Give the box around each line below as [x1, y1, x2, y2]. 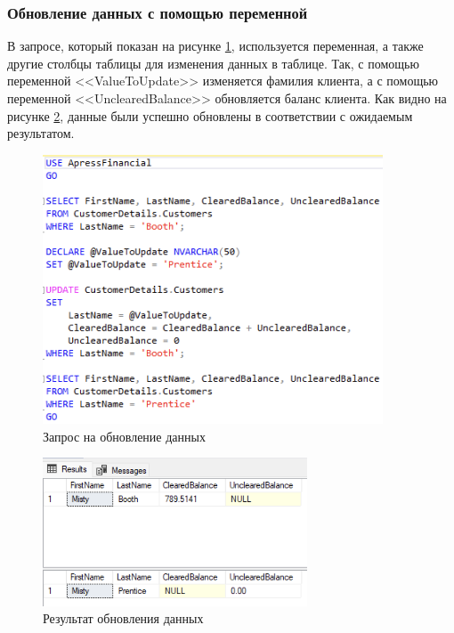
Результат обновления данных [43, 609, 204, 628]
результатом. [7, 124, 75, 142]
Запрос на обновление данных [43, 426, 206, 445]
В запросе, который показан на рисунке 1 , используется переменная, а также [7, 37, 424, 55]
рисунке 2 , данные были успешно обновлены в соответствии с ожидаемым [7, 106, 413, 125]
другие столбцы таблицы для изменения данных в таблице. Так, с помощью [7, 53, 419, 72]
